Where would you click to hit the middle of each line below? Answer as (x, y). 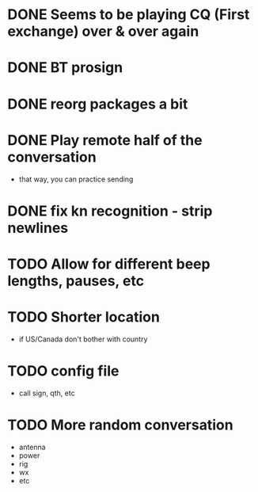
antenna (32, 447)
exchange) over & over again (103, 31)
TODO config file (63, 371)
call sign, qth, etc (47, 393)
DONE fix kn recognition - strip (110, 211)
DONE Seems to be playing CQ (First (129, 15)
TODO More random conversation (121, 425)
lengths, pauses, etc (76, 281)
